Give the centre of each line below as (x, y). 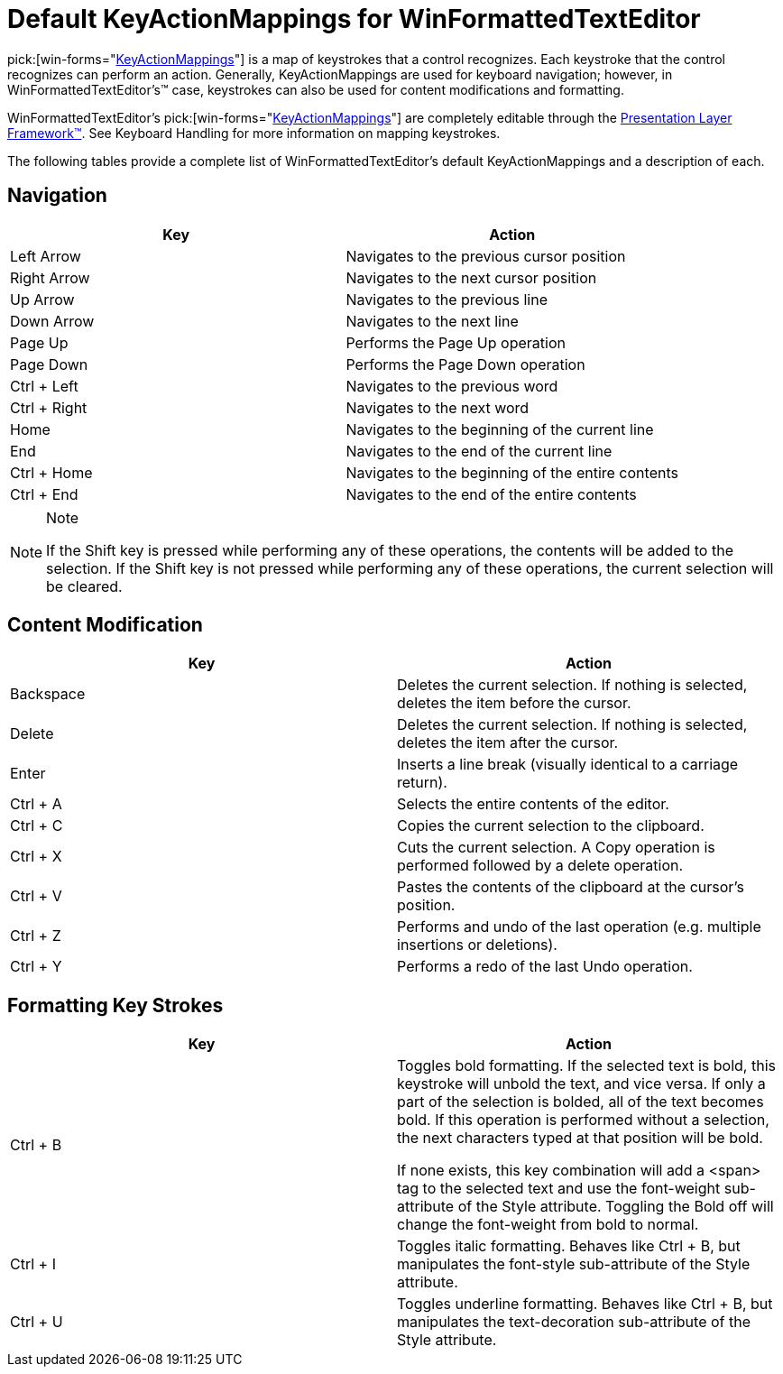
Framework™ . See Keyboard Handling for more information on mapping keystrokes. (254, 133)
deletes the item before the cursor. (514, 703)
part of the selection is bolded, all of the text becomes (580, 1102)
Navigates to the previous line (447, 299)
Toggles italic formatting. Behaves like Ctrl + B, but (569, 1246)
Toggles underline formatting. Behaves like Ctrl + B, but (585, 1304)
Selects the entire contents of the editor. (533, 804)
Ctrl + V (36, 896)
